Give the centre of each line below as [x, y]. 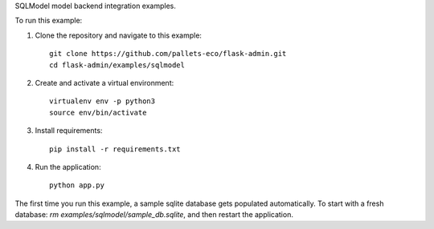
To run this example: [49, 21]
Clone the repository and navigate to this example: [119, 35]
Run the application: [68, 167]
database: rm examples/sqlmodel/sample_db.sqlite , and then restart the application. [154, 215]
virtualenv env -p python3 [102, 101]
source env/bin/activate [98, 112]
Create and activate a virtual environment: [104, 82]
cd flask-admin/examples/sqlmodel [117, 65]
